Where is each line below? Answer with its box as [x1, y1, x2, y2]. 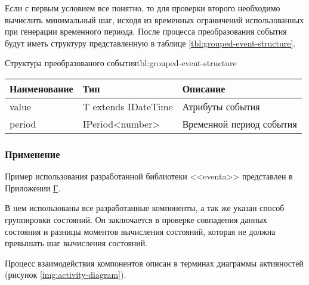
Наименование [10, 81, 73, 95]
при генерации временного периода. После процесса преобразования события [5, 25, 287, 38]
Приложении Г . [5, 181, 61, 194]
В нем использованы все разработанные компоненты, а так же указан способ [5, 202, 285, 214]
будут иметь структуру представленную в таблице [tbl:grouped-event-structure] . [5, 36, 296, 49]
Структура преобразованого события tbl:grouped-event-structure [5, 57, 237, 69]
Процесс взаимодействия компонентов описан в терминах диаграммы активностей [5, 256, 304, 269]
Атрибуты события [182, 99, 260, 113]
